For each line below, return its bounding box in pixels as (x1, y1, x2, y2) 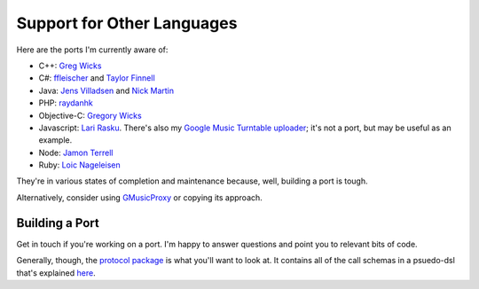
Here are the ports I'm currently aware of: (16, 44, 169, 55)
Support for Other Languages (16, 13, 238, 33)
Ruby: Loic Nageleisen (38, 160, 121, 170)
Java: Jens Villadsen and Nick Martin (38, 85, 175, 96)
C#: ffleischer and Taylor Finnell (38, 73, 155, 83)
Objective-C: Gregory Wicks (38, 110, 142, 121)
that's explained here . (16, 267, 97, 278)
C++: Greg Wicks (38, 60, 102, 71)
